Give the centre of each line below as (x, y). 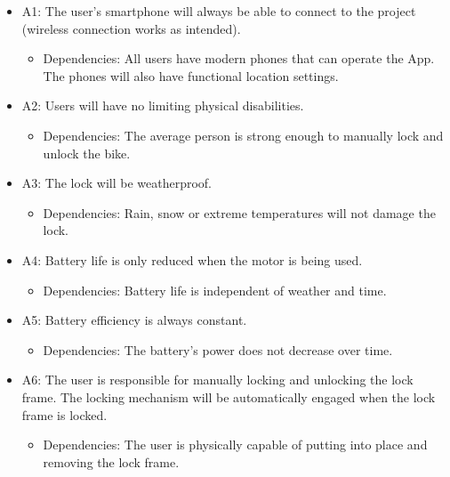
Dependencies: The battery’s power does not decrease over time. (218, 349)
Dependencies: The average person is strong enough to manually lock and (243, 135)
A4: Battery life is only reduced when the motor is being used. (192, 259)
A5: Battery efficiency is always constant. (134, 320)
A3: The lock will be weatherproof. (117, 183)
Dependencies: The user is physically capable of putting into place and (235, 445)
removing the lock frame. (111, 461)
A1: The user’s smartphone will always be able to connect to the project (219, 11)
